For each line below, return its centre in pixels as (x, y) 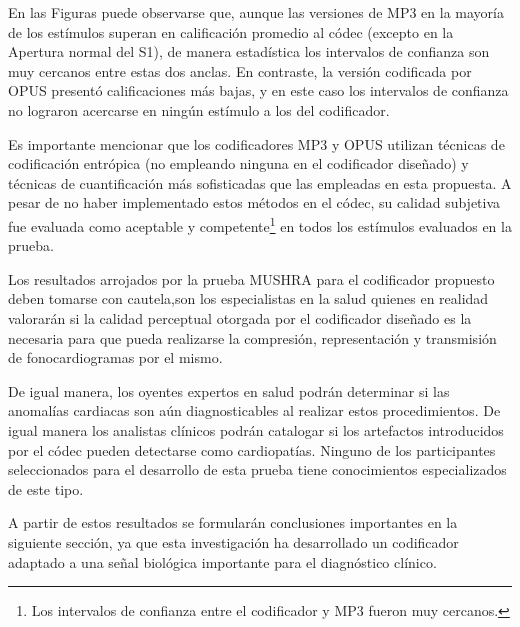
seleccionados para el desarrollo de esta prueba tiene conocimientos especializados (257, 469)
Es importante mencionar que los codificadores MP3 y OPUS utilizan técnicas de (256, 143)
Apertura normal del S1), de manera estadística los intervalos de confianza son (249, 51)
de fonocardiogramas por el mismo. (115, 357)
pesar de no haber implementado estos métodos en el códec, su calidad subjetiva (254, 202)
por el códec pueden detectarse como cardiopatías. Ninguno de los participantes (252, 449)
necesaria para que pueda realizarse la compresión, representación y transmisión (252, 337)
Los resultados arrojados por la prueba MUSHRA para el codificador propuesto (251, 278)
